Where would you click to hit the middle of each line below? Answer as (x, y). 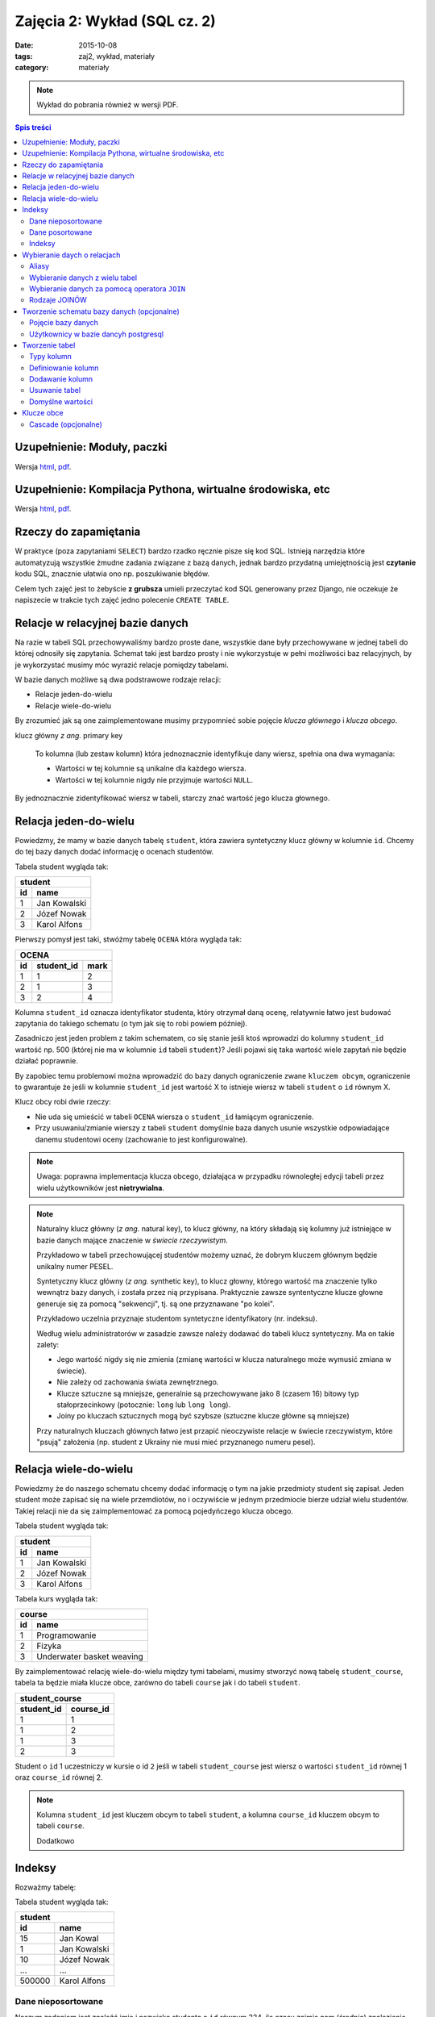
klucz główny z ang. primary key (69, 735)
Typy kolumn (51, 357)
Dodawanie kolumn (61, 379)
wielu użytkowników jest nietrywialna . (101, 1188)
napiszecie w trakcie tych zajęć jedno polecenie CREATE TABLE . (122, 599)
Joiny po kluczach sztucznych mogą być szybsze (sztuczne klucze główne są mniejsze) (203, 1416)
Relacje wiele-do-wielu (73, 705)
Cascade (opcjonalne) (66, 424)
